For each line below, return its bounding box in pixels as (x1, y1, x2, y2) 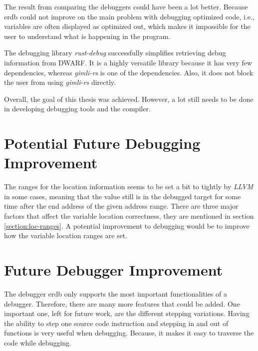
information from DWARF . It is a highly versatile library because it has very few (4, 57, 252, 67)
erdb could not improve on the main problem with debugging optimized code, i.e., (4, 11, 255, 21)
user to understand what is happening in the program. (4, 30, 170, 41)
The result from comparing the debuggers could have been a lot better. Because (4, 1, 248, 11)
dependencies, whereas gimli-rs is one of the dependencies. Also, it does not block (4, 67, 254, 77)
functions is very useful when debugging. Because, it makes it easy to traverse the (4, 328, 254, 338)
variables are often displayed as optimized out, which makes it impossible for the (4, 21, 251, 31)
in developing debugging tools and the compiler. (4, 103, 151, 114)
